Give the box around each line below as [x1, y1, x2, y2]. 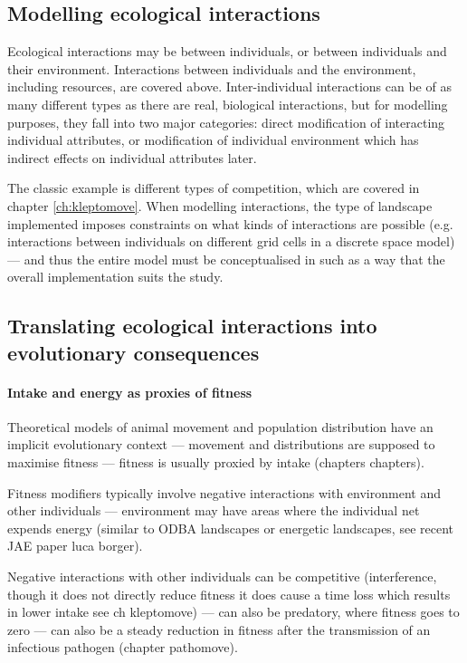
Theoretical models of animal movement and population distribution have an [7, 417, 434, 436]
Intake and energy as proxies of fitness [7, 382, 253, 401]
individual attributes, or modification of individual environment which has [7, 130, 419, 149]
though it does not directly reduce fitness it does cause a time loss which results [7, 584, 451, 603]
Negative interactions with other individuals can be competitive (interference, [7, 567, 437, 586]
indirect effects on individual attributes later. [7, 148, 257, 167]
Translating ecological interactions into [7, 312, 377, 340]
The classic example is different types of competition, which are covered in [7, 178, 420, 197]
